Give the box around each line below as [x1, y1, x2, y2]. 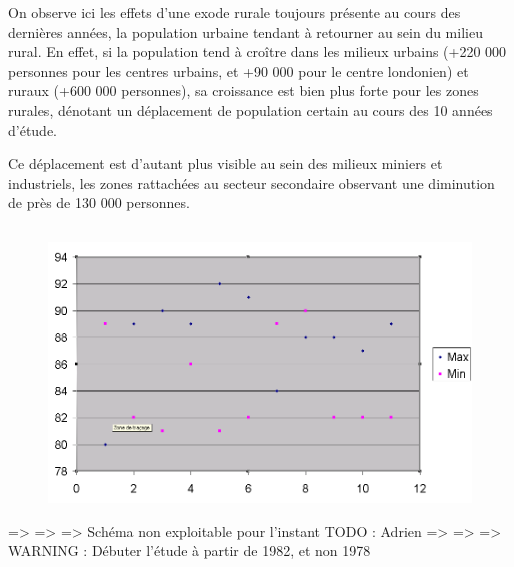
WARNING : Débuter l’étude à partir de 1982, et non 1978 [8, 540, 371, 561]
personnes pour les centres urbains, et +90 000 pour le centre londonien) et [8, 60, 469, 81]
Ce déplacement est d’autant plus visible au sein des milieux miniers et [8, 153, 443, 174]
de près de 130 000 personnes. [8, 192, 190, 213]
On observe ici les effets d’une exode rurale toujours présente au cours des [8, 2, 461, 22]
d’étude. [8, 119, 58, 140]
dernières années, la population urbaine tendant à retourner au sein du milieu [8, 21, 483, 42]
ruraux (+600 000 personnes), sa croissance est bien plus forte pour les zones [8, 80, 479, 101]
